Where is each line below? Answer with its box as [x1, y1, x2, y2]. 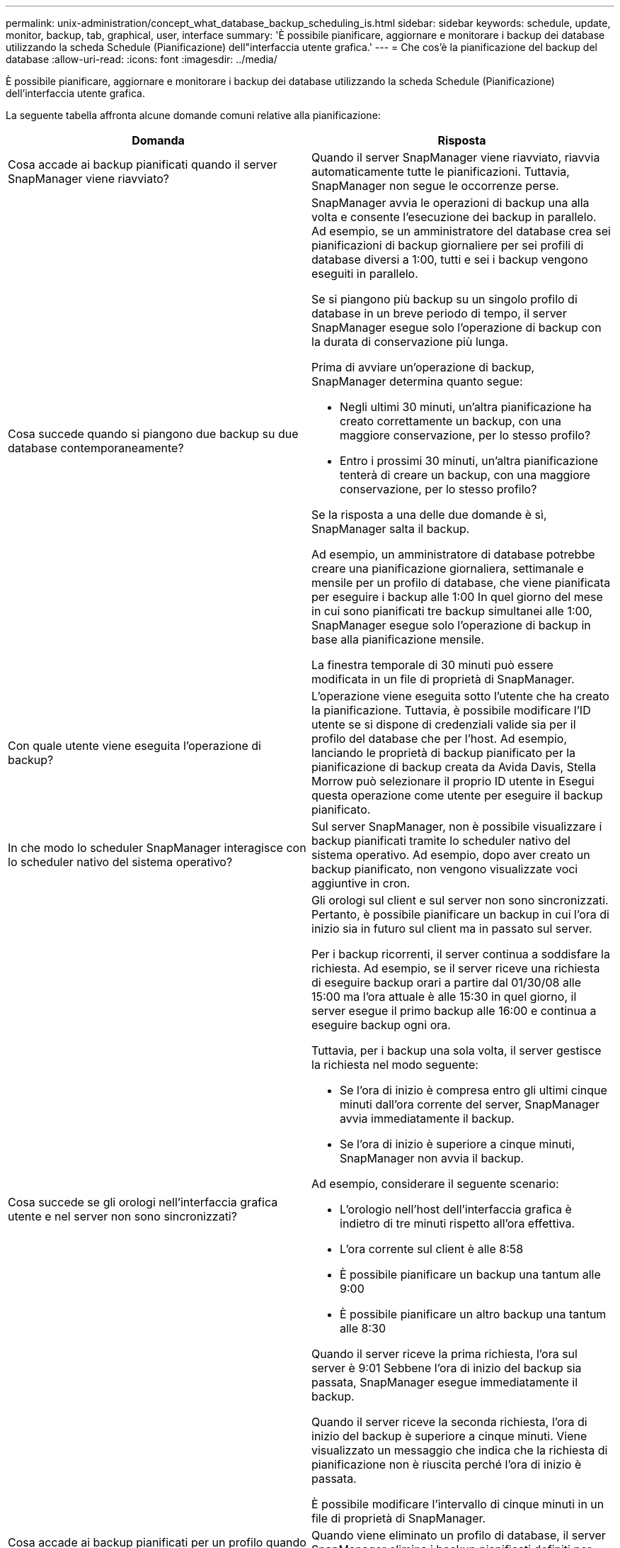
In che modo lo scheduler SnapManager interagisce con [8, 841, 306, 855]
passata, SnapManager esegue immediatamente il [311, 1375, 578, 1389]
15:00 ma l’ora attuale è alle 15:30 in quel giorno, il [311, 989, 577, 1004]
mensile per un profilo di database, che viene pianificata [311, 576, 611, 590]
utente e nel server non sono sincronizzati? [8, 1209, 237, 1223]
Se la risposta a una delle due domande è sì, [311, 507, 547, 522]
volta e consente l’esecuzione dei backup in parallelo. [311, 210, 597, 224]
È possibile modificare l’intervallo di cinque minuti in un [311, 1497, 604, 1511]
